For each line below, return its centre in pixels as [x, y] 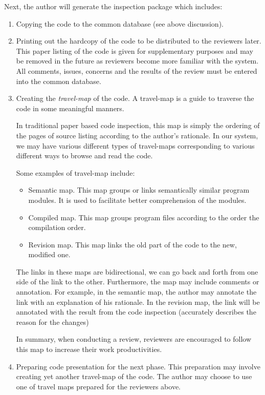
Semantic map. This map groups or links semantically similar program [139, 190]
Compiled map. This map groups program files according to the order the [144, 217]
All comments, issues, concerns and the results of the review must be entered [137, 70]
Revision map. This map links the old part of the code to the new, [132, 244]
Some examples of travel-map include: [75, 172]
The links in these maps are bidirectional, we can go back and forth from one [137, 271]
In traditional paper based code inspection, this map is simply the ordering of [138, 125]
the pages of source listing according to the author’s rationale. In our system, [137, 135]
